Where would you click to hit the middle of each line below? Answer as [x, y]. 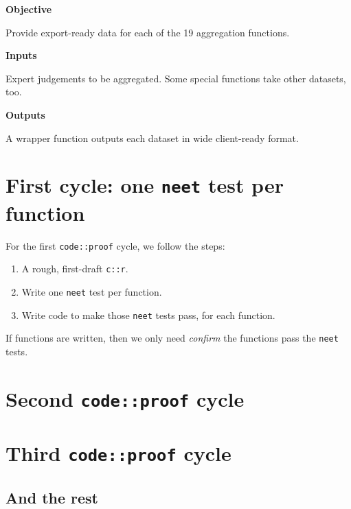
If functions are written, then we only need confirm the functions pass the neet [172, 338]
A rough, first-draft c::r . [75, 269]
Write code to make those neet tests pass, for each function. [148, 315]
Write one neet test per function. [92, 291]
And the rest [52, 497]
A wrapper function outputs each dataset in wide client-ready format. [152, 138]
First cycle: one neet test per [145, 185]
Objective [29, 9]
